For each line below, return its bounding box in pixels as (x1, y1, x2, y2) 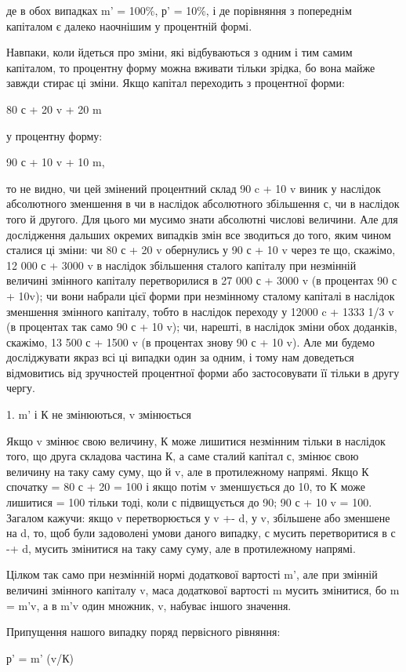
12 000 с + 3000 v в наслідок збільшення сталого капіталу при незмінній (6, 256, 357, 273)
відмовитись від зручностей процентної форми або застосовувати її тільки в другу (6, 364, 400, 380)
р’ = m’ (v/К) (6, 649, 74, 666)
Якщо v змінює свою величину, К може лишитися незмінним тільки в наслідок (6, 432, 386, 449)
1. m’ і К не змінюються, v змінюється (6, 406, 191, 423)
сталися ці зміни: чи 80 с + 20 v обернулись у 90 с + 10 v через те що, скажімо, (6, 242, 396, 258)
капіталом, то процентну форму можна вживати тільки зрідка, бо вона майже (6, 59, 375, 75)
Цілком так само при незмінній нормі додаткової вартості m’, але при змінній (6, 566, 378, 583)
